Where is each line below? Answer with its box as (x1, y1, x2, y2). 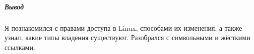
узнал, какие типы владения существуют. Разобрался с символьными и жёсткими (4, 32, 251, 43)
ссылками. (4, 42, 35, 52)
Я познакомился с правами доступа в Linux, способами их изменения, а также (4, 22, 242, 33)
